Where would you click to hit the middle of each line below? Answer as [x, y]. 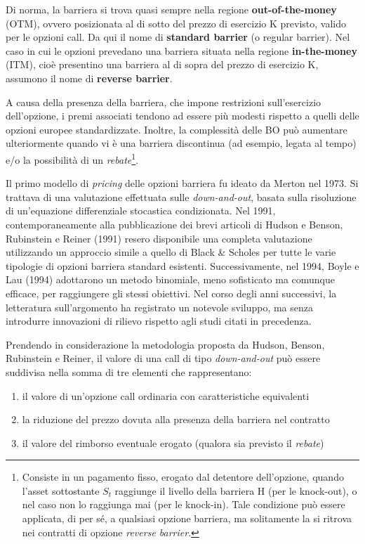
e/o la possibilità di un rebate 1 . [72, 158]
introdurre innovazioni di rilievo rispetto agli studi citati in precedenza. [159, 321]
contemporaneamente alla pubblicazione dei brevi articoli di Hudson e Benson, [174, 224]
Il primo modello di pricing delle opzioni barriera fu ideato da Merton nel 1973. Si [182, 183]
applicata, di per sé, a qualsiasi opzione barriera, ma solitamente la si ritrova [187, 518]
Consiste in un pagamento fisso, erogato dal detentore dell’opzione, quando [183, 477]
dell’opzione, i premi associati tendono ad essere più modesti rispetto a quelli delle [182, 116]
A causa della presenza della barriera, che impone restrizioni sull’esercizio [164, 102]
